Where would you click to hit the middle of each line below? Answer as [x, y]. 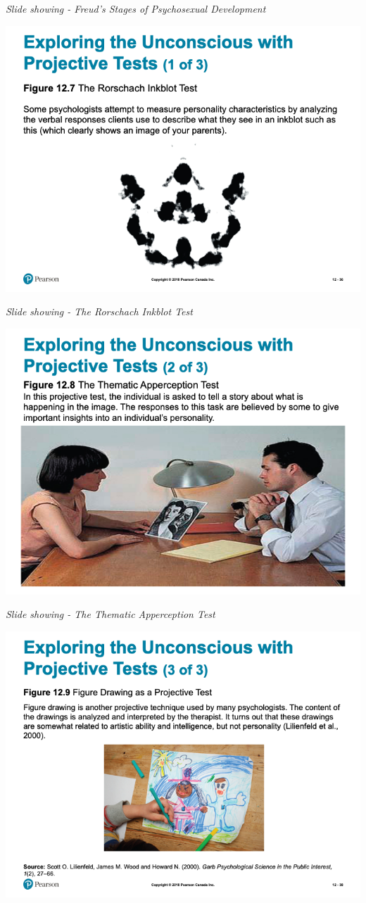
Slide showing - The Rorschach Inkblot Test [99, 311]
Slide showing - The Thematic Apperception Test [111, 614]
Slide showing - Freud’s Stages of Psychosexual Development [136, 8]
